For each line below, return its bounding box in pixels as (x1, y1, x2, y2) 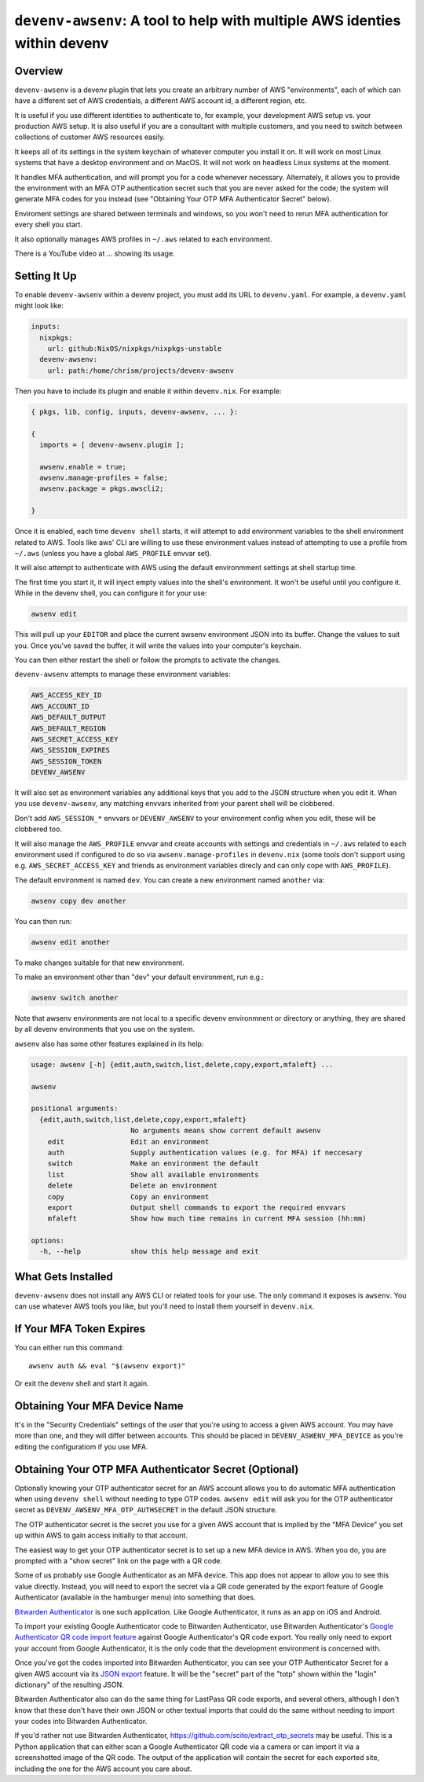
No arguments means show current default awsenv (130, 1126, 321, 1136)
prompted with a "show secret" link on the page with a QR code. (14, 1556, 223, 1565)
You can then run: (14, 916, 72, 926)
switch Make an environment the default (47, 1159, 259, 1168)
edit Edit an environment (47, 1137, 210, 1146)
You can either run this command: (14, 1343, 125, 1353)
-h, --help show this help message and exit (39, 1247, 259, 1256)
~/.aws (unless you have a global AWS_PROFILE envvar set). (14, 549, 212, 558)
